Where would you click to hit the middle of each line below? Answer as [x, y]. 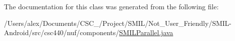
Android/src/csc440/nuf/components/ [62, 32]
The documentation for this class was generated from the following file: [111, 6]
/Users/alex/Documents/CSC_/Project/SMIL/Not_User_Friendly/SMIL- [118, 23]
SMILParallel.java [146, 32]
